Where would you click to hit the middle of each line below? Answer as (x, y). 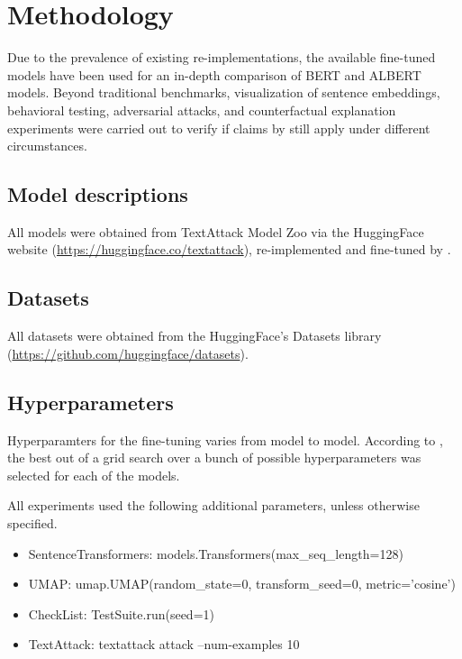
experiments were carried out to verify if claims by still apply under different (219, 128)
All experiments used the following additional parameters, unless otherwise (213, 505)
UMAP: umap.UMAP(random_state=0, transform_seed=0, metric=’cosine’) (242, 584)
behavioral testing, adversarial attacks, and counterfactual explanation (202, 110)
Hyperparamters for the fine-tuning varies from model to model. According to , (225, 439)
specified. (32, 523)
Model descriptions (98, 194)
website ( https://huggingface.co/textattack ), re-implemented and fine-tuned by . (229, 249)
